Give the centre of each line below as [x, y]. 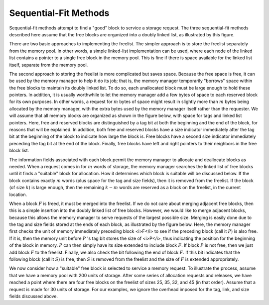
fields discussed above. [34, 296]
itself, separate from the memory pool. [49, 65]
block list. [19, 151]
